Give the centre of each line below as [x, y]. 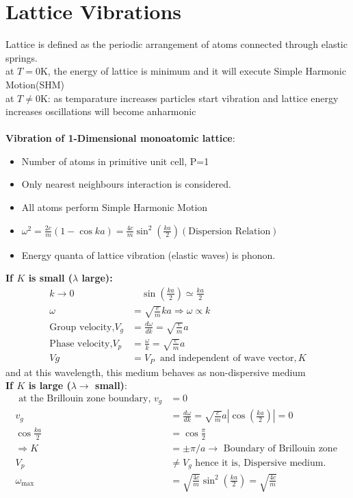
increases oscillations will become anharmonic [101, 111]
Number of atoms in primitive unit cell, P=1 [115, 161]
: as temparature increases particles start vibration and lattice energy [193, 98]
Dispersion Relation [230, 231]
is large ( [50, 385]
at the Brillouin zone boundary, [85, 398]
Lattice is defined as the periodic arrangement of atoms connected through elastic [176, 44]
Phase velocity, [81, 344]
